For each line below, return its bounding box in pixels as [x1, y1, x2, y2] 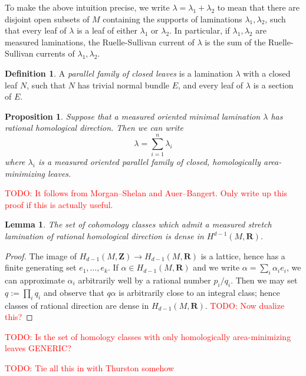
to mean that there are [217, 1, 300, 13]
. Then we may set [231, 274, 298, 286]
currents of [36, 47, 75, 60]
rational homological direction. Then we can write [5, 121, 183, 134]
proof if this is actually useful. [5, 198, 113, 210]
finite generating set [5, 261, 77, 273]
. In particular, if [169, 24, 230, 37]
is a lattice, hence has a [200, 249, 285, 262]
